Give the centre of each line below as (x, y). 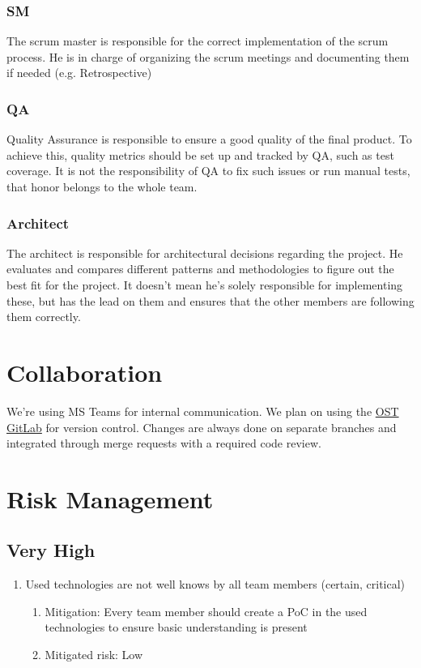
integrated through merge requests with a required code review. (164, 443)
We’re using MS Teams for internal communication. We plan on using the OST (203, 411)
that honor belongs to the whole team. (102, 186)
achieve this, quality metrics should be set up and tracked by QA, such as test (200, 154)
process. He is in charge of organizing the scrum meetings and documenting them (208, 56)
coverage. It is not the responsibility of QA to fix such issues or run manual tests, (208, 171)
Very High (51, 550)
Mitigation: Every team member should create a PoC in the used (206, 611)
